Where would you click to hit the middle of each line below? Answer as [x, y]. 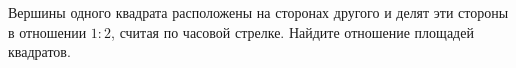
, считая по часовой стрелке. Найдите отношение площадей [292, 31]
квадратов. [39, 51]
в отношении [47, 31]
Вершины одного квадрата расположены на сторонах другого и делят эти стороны [258, 12]
